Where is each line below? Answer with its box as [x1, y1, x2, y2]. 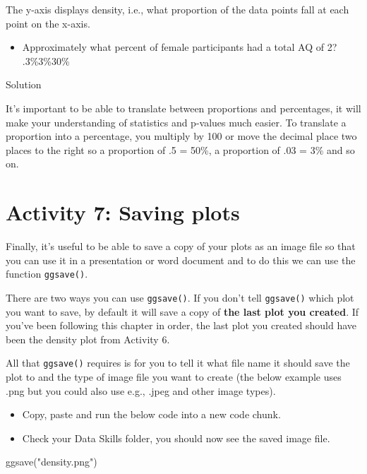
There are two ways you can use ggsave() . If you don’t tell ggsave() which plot [6, 290, 354, 304]
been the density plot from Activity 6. [6, 331, 170, 346]
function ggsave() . [6, 266, 88, 281]
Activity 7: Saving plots [6, 198, 240, 227]
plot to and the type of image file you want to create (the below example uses [6, 369, 342, 384]
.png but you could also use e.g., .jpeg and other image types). [6, 383, 276, 398]
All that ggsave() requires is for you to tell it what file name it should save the [6, 355, 350, 370]
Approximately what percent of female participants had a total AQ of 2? [22, 40, 337, 54]
